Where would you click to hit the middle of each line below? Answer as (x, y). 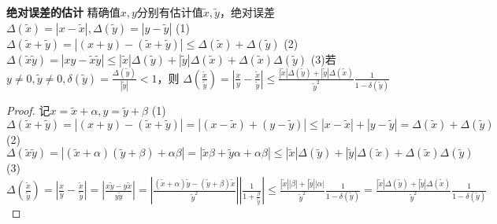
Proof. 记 (28, 110)
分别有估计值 (170, 12)
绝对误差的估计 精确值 (63, 12)
